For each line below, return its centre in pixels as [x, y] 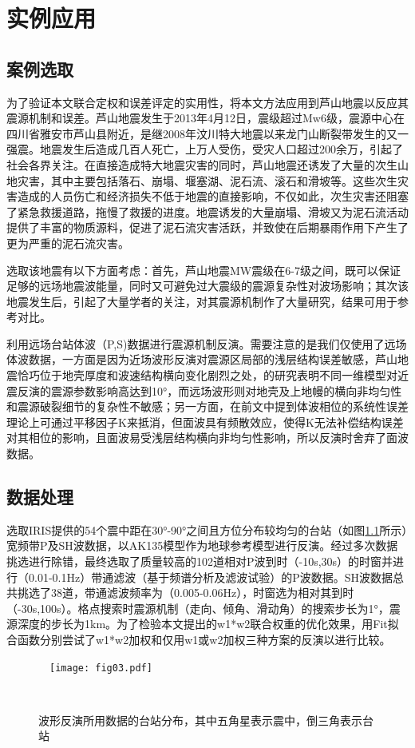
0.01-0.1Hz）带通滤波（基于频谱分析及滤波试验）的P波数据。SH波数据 [210, 577]
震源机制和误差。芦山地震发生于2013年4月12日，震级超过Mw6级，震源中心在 [206, 118]
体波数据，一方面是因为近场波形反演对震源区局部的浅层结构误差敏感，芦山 [202, 359]
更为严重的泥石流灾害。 [68, 243]
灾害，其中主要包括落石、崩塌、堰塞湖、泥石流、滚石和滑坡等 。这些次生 [207, 180]
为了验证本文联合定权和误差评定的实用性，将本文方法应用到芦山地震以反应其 [207, 102]
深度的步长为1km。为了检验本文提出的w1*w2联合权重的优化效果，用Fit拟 [208, 624]
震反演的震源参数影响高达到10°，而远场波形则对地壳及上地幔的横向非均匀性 [204, 390]
